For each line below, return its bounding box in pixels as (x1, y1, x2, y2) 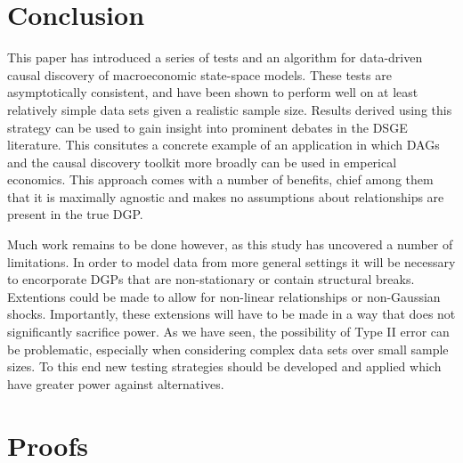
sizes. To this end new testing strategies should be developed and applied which (7, 357, 442, 376)
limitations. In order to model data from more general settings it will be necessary (7, 252, 456, 271)
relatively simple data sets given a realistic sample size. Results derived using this (7, 100, 452, 118)
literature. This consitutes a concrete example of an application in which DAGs (7, 135, 440, 154)
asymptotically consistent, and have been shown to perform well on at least (7, 83, 418, 102)
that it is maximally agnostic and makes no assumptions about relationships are (7, 187, 444, 206)
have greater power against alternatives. (7, 374, 224, 393)
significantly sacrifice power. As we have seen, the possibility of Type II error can (7, 322, 450, 341)
